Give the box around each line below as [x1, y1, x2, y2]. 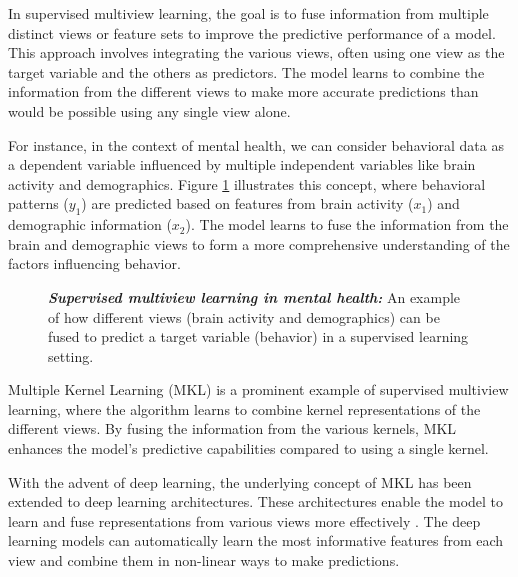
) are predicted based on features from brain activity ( [81, 193, 414, 214]
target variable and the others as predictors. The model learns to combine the [8, 61, 485, 82]
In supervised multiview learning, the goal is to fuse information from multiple [8, 3, 489, 23]
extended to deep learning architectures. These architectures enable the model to [8, 491, 504, 512]
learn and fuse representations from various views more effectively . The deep [8, 510, 481, 531]
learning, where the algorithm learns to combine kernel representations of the [8, 398, 481, 419]
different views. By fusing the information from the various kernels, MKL [8, 418, 457, 439]
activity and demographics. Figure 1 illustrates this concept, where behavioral [8, 173, 486, 194]
